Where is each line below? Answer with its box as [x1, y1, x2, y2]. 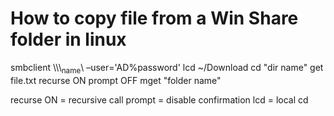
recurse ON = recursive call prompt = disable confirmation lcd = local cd [10, 93, 309, 106]
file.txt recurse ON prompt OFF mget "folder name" [10, 74, 222, 86]
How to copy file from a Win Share [10, 7, 299, 30]
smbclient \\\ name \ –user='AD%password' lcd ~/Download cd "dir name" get [10, 61, 324, 76]
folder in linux [10, 28, 127, 51]
